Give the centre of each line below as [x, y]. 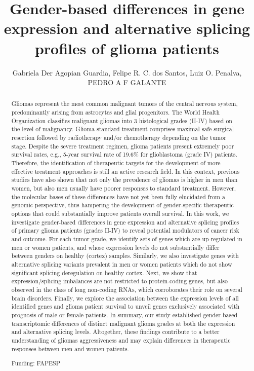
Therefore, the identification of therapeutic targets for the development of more [116, 163]
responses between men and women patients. [70, 348]
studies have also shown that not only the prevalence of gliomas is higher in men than [124, 180]
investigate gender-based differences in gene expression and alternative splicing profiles [125, 222]
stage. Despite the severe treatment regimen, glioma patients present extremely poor [123, 146]
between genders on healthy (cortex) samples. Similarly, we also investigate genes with [125, 256]
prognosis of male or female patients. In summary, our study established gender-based [124, 314]
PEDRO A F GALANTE [127, 82]
